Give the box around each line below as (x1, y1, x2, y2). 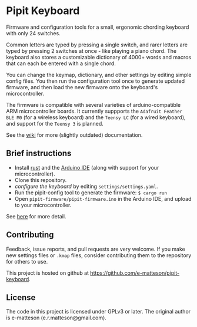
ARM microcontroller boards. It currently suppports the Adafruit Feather (6, 107, 183, 114)
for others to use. (6, 258, 48, 265)
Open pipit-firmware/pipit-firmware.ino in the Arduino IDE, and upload (14, 195, 192, 202)
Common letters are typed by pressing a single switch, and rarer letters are (6, 41, 188, 48)
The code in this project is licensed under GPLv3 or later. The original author (6, 308, 191, 315)
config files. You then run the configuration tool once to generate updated (6, 77, 185, 85)
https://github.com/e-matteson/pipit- (90, 269, 180, 277)
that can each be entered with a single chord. (6, 60, 116, 67)
